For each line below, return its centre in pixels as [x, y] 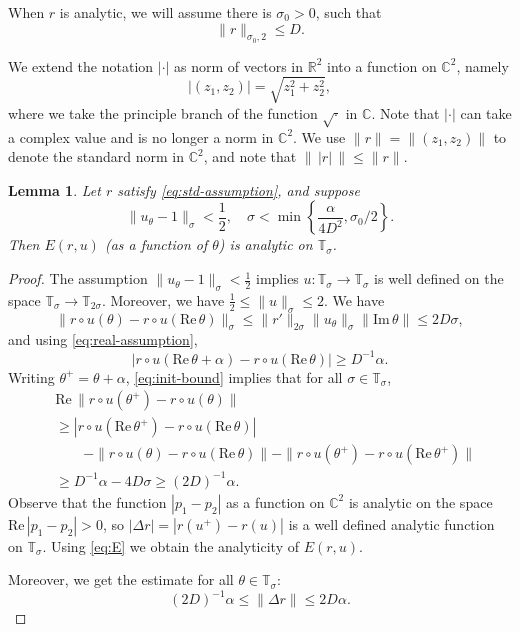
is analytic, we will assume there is [165, 12]
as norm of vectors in [239, 65]
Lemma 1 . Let [54, 189]
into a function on [381, 65]
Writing [31, 376]
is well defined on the [439, 278]
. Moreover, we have [163, 299]
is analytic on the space [420, 501]
